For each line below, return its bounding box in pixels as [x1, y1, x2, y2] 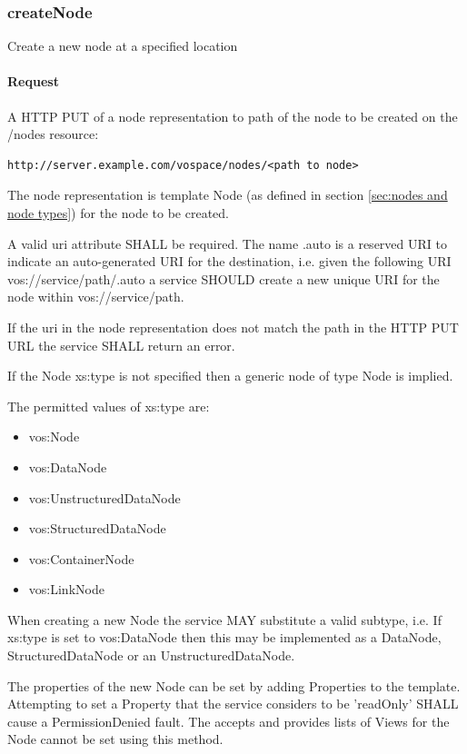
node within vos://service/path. [7, 287, 184, 306]
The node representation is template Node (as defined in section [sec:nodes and [7, 185, 448, 204]
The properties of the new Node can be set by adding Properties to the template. [7, 676, 461, 695]
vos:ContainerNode [28, 549, 134, 568]
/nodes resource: [7, 124, 99, 144]
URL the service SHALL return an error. [7, 335, 235, 354]
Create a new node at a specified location [7, 36, 238, 55]
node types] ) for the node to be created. [7, 203, 230, 222]
